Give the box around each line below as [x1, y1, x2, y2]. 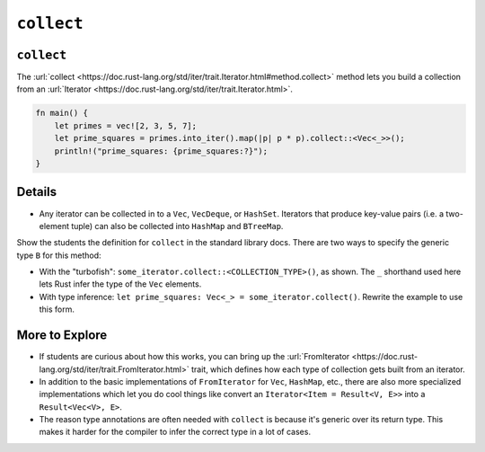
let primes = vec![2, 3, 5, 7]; [54, 120, 198, 130]
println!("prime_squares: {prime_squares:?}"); [54, 146, 269, 156]
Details [16, 184, 57, 199]
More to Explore [16, 328, 108, 343]
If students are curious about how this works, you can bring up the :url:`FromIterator [39, 351, 350, 362]
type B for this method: [16, 250, 102, 261]
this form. [39, 304, 75, 315]
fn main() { [35, 108, 89, 119]
